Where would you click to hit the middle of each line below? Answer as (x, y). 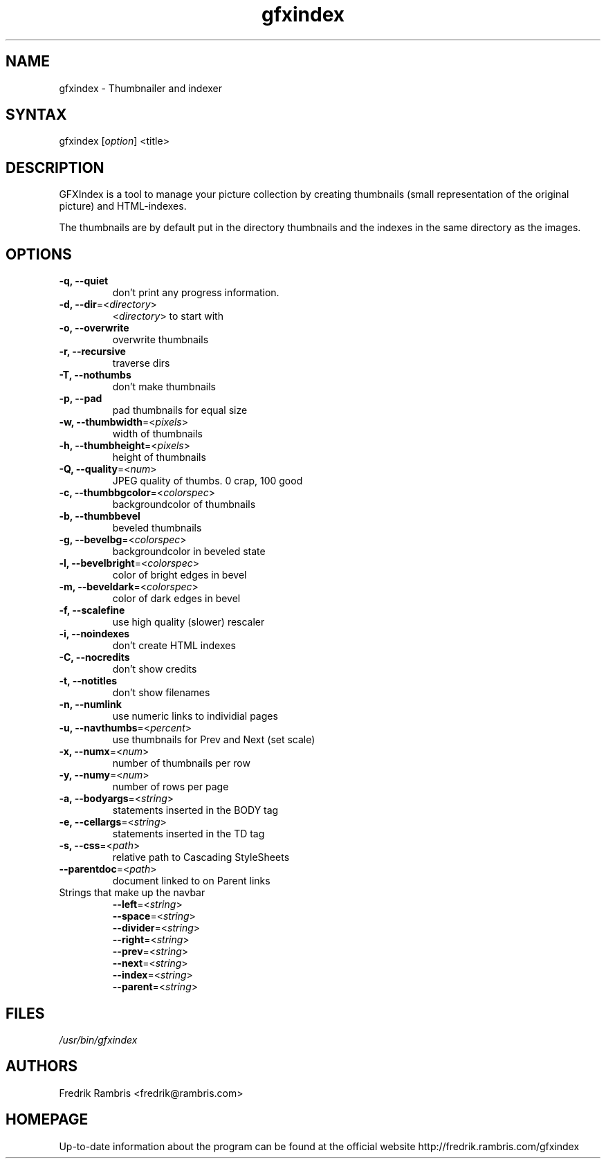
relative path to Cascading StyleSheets (201, 857)
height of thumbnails (159, 457)
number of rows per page (171, 787)
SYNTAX (36, 115)
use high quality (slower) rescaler (189, 622)
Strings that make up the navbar (132, 893)
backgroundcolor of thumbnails (184, 504)
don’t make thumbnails (164, 387)
